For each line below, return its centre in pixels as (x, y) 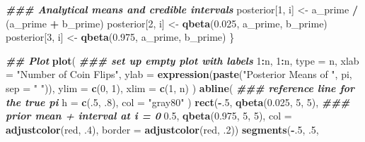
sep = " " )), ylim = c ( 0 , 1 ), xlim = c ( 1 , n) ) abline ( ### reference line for (180, 88)
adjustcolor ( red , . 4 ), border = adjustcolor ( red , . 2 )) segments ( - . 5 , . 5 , (162, 129)
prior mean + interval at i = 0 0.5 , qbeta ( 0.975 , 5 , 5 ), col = (149, 116)
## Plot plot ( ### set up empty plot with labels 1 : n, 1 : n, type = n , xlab (182, 60)
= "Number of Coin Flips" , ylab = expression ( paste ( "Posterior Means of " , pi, (179, 74)
